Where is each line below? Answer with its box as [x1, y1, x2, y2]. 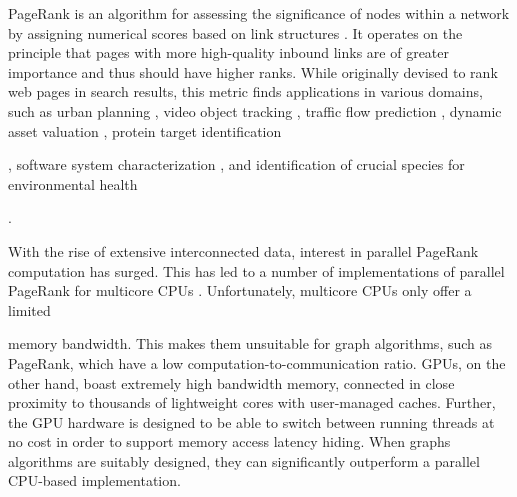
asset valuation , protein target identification [8, 120, 282, 141]
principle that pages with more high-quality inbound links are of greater [8, 42, 450, 63]
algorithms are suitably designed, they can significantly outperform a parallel [8, 450, 480, 471]
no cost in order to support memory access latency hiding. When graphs [8, 431, 451, 452]
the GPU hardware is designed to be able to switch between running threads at [8, 411, 495, 432]
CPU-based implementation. [8, 470, 181, 491]
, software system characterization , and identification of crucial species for [8, 154, 465, 175]
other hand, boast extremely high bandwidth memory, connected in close [8, 372, 455, 393]
